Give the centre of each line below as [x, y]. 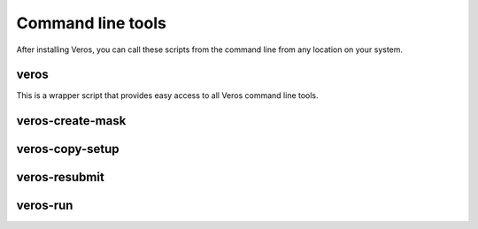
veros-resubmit [61, 177]
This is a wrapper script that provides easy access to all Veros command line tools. [167, 95]
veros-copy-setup [68, 149]
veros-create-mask [71, 121]
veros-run [45, 206]
